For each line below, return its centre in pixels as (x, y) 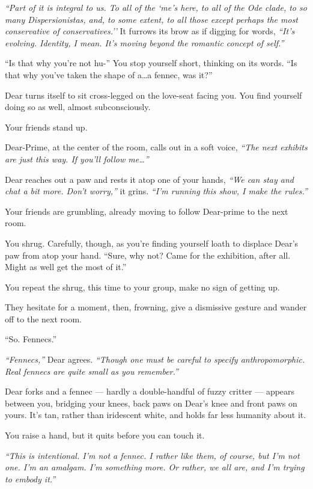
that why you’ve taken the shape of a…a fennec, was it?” (109, 74)
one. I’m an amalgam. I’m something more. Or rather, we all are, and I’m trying (155, 467)
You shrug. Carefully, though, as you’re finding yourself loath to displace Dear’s (152, 243)
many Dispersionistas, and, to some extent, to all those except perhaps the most (152, 19)
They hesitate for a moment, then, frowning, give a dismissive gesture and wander (156, 307)
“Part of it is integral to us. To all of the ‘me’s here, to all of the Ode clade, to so (156, 7)
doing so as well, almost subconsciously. (78, 107)
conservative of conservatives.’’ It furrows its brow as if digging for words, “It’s (150, 31)
